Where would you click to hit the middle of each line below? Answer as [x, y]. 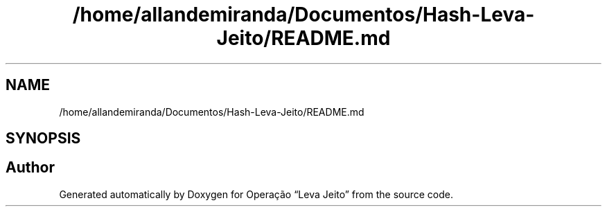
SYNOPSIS [43, 139]
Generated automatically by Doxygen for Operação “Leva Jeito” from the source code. [256, 194]
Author [30, 168]
